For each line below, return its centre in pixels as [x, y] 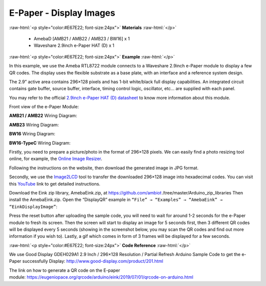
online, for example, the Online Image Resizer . [56, 159]
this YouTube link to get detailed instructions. [55, 184]
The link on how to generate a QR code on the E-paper [65, 270]
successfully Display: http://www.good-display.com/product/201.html [93, 261]
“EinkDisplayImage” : [33, 206]
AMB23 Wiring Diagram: [34, 125]
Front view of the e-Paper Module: [44, 107]
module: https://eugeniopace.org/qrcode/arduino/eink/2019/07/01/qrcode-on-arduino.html [101, 277]
